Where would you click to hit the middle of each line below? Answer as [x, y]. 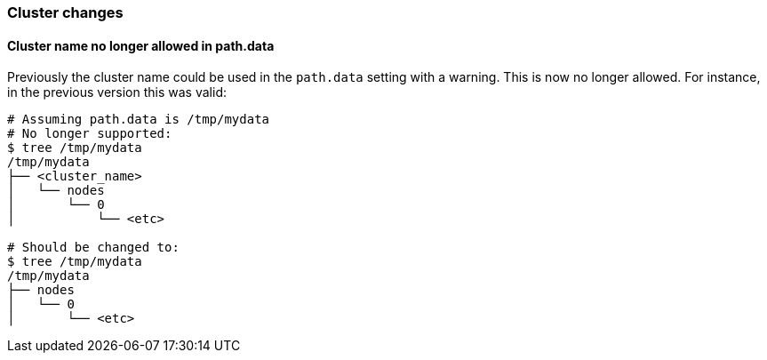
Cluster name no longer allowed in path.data [141, 45]
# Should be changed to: [93, 248]
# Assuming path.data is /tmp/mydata [139, 120]
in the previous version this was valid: [117, 92]
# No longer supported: [90, 134]
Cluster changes [65, 12]
